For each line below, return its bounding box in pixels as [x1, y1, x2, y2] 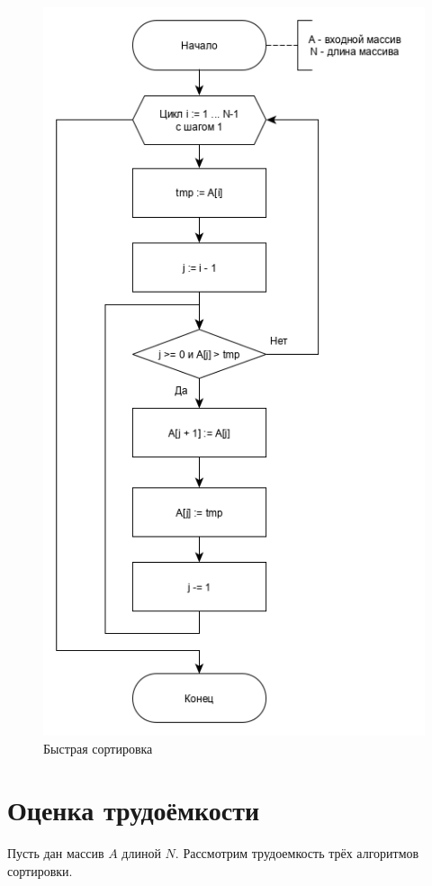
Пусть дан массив [7, 844, 104, 863]
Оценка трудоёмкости [7, 791, 260, 828]
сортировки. [7, 861, 73, 880]
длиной [121, 844, 161, 863]
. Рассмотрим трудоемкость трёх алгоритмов [175, 844, 419, 863]
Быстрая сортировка [43, 738, 153, 757]
